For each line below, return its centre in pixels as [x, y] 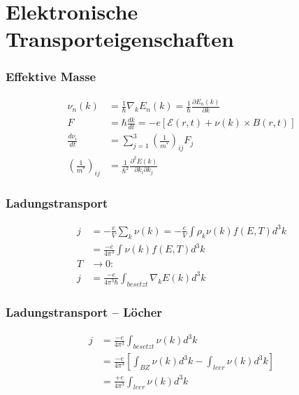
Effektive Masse [51, 77]
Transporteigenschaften [120, 39]
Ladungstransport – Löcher [84, 312]
